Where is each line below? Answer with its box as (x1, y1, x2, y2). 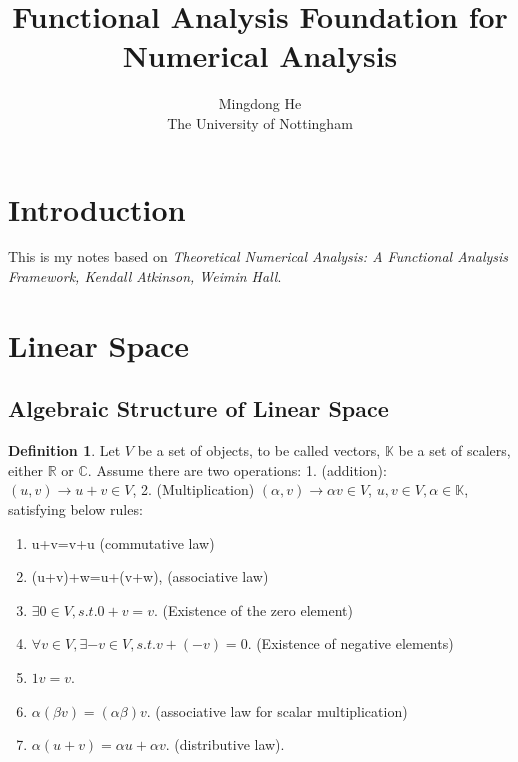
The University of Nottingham (167, 112, 353, 133)
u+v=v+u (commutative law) (31, 532, 215, 553)
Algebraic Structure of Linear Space (8, 393, 389, 424)
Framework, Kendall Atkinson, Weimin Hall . (8, 266, 282, 287)
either (8, 459, 44, 480)
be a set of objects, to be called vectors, (137, 440, 381, 461)
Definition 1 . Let (8, 440, 121, 461)
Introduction (8, 188, 186, 229)
